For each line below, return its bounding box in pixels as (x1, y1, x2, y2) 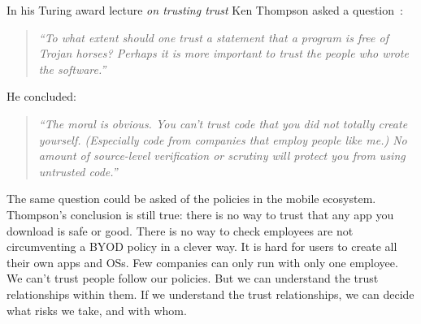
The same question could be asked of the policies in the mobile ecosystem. (7, 190, 376, 207)
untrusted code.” (38, 162, 118, 179)
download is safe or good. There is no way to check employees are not (7, 222, 354, 239)
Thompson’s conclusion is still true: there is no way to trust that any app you (7, 205, 394, 222)
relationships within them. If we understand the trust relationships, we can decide (7, 285, 414, 302)
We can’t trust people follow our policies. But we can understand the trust (7, 270, 379, 287)
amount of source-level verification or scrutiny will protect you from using (38, 147, 406, 164)
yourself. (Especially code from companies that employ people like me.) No (38, 131, 407, 148)
